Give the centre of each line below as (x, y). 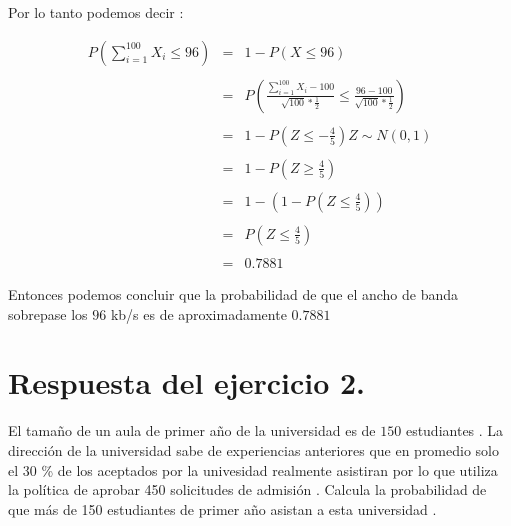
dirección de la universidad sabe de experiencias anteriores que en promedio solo (253, 449)
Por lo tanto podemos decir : (96, 12)
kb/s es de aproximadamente (198, 313)
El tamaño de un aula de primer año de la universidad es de (192, 430)
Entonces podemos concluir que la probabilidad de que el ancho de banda (233, 294)
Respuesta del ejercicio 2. (187, 382)
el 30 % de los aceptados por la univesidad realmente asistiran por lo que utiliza (253, 469)
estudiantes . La (454, 430)
